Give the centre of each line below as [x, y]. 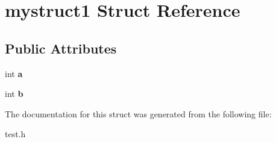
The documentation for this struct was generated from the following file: [138, 113]
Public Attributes [61, 48]
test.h [15, 134]
